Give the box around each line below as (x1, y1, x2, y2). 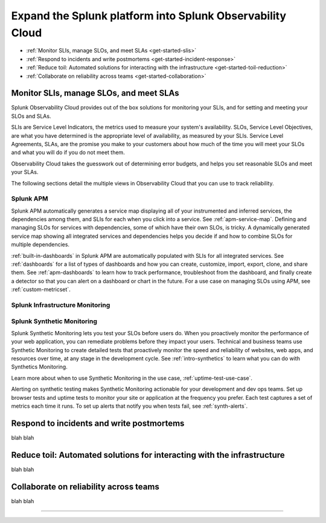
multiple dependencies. (11, 241, 69, 248)
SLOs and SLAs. (11, 112, 51, 120)
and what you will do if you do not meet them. (11, 149, 125, 156)
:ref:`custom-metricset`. (11, 286, 71, 293)
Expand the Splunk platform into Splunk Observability (11, 9, 287, 22)
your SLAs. (11, 168, 39, 176)
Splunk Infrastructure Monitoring (11, 301, 110, 309)
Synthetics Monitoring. (11, 363, 68, 371)
